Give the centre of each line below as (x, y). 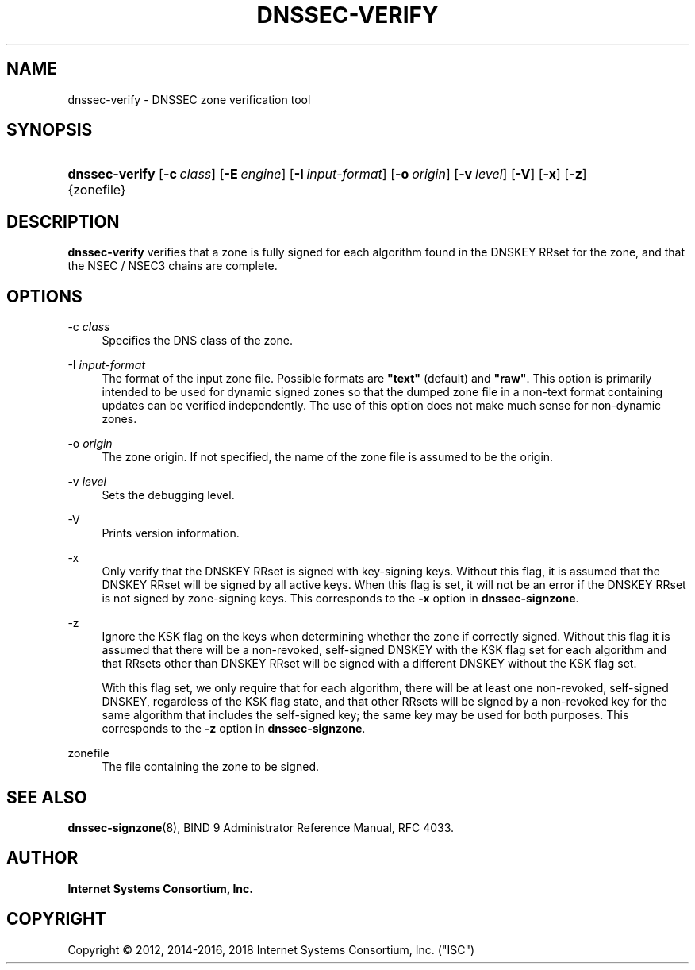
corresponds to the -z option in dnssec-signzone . (234, 729)
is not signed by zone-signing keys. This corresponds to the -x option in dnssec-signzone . (340, 599)
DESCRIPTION (63, 221)
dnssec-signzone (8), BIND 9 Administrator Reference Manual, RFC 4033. (261, 827)
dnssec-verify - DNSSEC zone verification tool (189, 99)
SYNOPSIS (50, 130)
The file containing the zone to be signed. (210, 767)
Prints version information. (171, 533)
